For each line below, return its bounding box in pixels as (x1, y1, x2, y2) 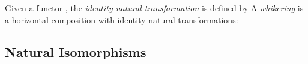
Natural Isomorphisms (5, 42, 146, 60)
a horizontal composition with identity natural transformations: (5, 13, 238, 25)
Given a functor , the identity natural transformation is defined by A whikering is (5, 2, 304, 14)
